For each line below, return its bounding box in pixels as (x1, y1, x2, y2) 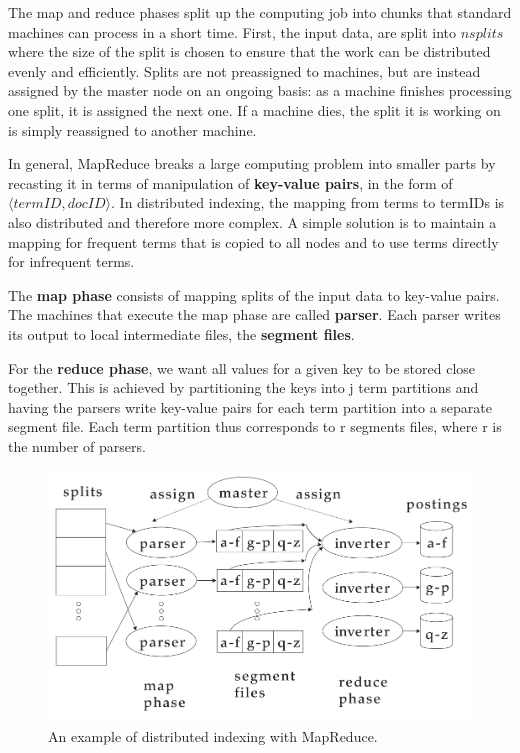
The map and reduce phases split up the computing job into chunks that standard (8, 2, 512, 22)
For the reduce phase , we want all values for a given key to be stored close (8, 357, 476, 378)
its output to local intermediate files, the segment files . (8, 323, 355, 344)
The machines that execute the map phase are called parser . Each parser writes (8, 304, 501, 325)
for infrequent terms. (8, 251, 135, 272)
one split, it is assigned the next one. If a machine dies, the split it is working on (8, 99, 501, 120)
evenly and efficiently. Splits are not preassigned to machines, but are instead (8, 60, 481, 81)
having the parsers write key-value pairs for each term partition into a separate (8, 396, 492, 417)
